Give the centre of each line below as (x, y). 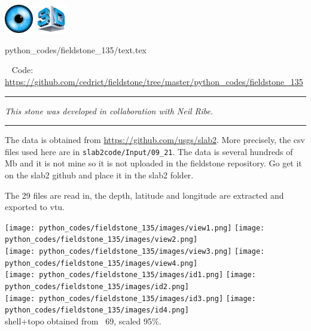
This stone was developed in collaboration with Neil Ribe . (109, 110)
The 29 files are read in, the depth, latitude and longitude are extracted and (144, 195)
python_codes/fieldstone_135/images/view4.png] (101, 263)
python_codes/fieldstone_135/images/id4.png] (97, 310)
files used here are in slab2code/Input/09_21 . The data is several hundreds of (149, 151)
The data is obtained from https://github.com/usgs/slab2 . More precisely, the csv (155, 140)
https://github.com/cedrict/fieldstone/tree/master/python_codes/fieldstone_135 (154, 82)
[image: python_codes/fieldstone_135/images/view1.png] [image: (135, 228)
